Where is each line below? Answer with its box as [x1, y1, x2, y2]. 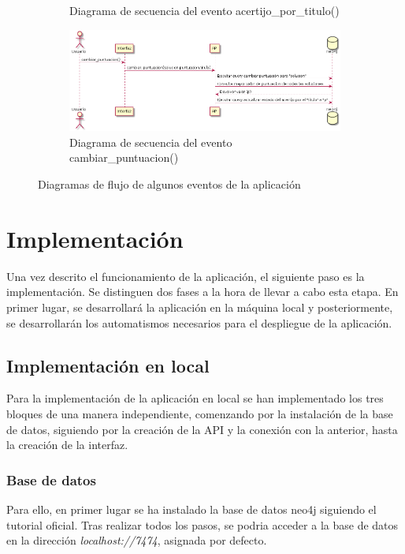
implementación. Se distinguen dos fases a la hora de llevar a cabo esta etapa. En [6, 283, 399, 300]
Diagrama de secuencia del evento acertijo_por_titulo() [69, 2, 340, 18]
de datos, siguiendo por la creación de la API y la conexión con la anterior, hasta [6, 421, 398, 437]
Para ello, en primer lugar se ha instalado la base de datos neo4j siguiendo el [6, 500, 377, 517]
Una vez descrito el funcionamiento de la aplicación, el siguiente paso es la [6, 268, 365, 284]
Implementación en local [6, 353, 210, 377]
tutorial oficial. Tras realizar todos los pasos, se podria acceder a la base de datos [6, 516, 399, 533]
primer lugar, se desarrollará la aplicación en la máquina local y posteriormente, [6, 298, 393, 315]
